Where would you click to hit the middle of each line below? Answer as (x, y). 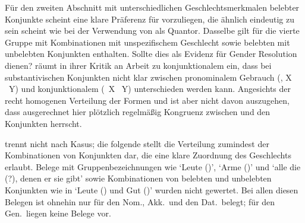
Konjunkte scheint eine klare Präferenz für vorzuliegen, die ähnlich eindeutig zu (150, 19)
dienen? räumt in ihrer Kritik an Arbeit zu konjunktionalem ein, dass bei (138, 65)
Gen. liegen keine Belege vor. (58, 213)
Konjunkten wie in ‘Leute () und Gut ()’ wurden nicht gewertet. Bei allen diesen (152, 189)
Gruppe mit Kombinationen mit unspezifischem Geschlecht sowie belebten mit (147, 42)
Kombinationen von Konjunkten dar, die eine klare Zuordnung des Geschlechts (148, 155)
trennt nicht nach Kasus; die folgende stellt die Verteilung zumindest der (137, 143)
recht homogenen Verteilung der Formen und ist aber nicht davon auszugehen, (147, 100)
